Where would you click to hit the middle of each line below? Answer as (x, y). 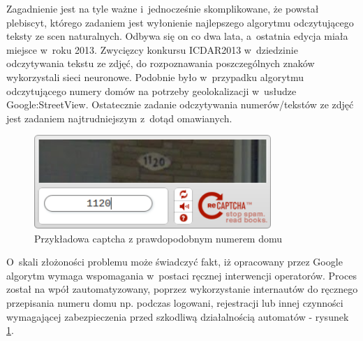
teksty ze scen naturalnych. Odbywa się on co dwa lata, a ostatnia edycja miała (177, 36)
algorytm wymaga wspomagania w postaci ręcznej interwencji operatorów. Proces (181, 275)
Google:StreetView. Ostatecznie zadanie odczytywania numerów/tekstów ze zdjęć (180, 104)
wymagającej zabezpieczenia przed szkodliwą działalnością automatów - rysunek (178, 316)
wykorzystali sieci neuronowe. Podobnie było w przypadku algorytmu (155, 77)
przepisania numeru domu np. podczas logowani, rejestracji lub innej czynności (175, 303)
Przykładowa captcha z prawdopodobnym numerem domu (158, 238)
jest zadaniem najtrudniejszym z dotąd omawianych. (119, 118)
